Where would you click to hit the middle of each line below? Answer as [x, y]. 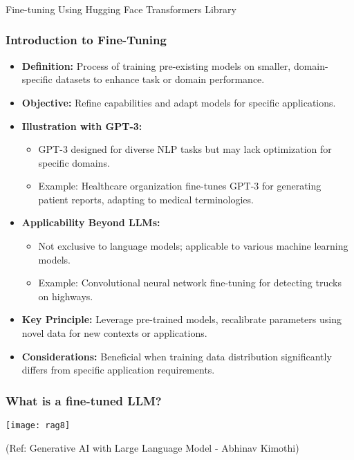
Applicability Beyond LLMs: [91, 222]
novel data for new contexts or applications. [114, 333]
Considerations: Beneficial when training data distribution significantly [177, 356]
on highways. [66, 296]
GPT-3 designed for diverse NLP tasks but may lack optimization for [185, 149]
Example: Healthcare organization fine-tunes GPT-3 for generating [180, 186]
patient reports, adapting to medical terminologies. [146, 199]
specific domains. [74, 162]
